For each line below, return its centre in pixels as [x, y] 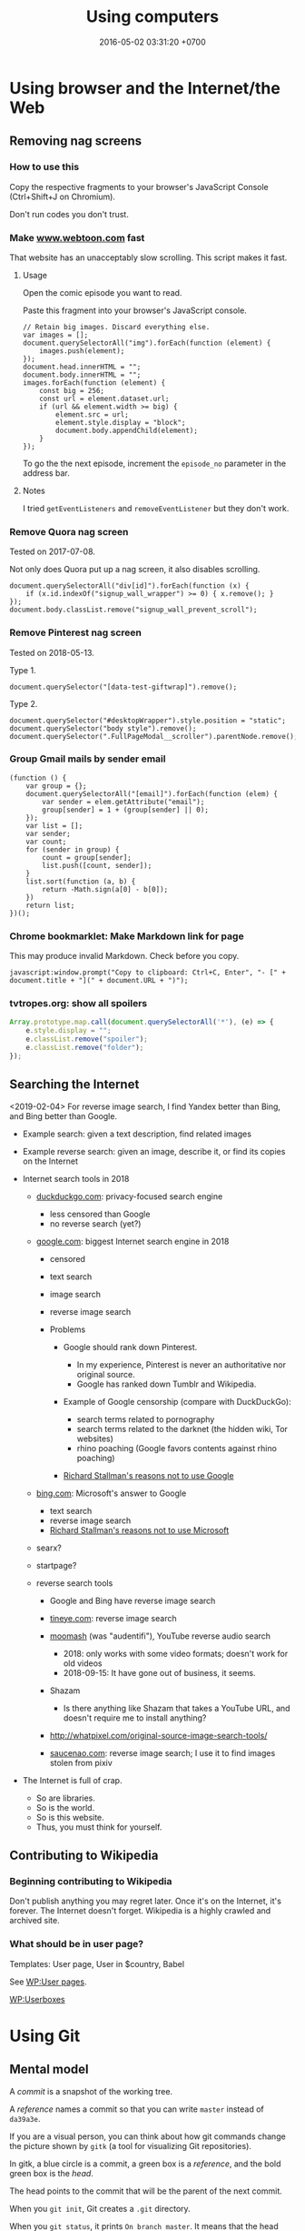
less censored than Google [100, 1214]
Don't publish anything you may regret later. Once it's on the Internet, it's [145, 1901]
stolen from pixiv [81, 1762]
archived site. [35, 1921]
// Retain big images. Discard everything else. [116, 327]
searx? [49, 1548]
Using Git [45, 2036]
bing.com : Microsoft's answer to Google [111, 1493]
